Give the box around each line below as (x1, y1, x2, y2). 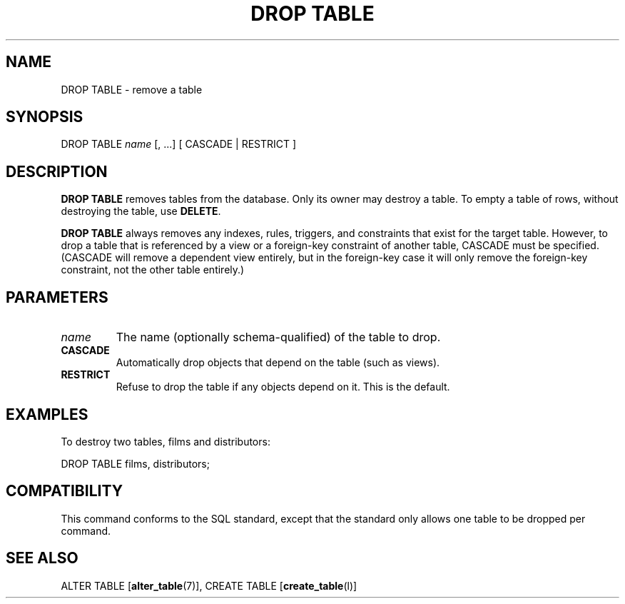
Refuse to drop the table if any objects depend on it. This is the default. (116, 381, 450, 393)
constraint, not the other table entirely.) (61, 263, 245, 276)
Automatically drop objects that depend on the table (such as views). (116, 356, 440, 369)
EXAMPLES (6, 405, 88, 423)
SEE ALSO (6, 549, 78, 568)
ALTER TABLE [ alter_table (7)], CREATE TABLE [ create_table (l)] (61, 579, 357, 592)
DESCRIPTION (6, 162, 108, 181)
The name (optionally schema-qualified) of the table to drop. (116, 330, 441, 345)
